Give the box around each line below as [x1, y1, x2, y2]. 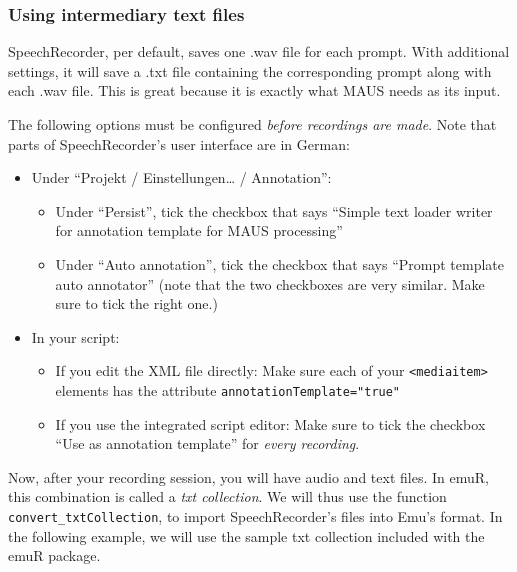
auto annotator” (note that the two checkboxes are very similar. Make [55, 273, 485, 294]
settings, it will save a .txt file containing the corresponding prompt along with [8, 60, 492, 81]
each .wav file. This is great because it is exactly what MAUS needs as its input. [8, 80, 501, 101]
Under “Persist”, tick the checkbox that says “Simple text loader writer [55, 200, 493, 221]
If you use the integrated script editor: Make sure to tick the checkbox [55, 413, 486, 434]
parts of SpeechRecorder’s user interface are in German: [8, 133, 350, 154]
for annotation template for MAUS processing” [55, 220, 343, 241]
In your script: [31, 326, 120, 347]
